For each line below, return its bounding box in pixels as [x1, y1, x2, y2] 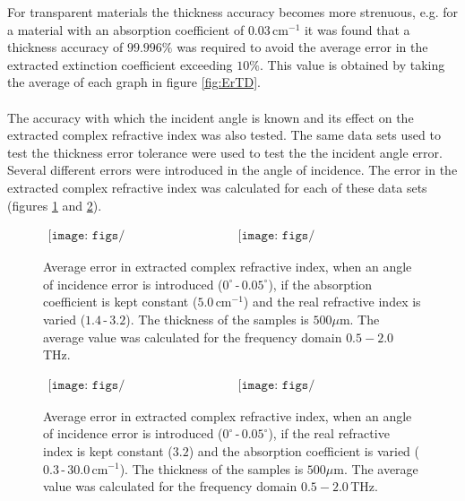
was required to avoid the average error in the [177, 38, 428, 56]
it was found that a [304, 20, 410, 39]
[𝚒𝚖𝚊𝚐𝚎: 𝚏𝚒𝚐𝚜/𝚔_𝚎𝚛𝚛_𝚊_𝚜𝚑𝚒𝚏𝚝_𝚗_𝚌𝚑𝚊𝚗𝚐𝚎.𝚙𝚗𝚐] [237, 229, 315, 243]
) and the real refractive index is [243, 292, 421, 311]
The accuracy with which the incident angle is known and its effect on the [7, 108, 414, 126]
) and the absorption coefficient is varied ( [188, 441, 420, 460]
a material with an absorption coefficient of [7, 20, 245, 39]
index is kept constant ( [43, 441, 173, 460]
